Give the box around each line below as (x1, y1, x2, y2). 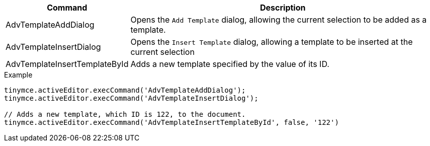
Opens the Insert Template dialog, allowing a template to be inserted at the (130, 37, 413, 47)
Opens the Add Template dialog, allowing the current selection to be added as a (130, 15, 427, 25)
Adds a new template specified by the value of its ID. (130, 59, 329, 69)
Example (4, 70, 33, 79)
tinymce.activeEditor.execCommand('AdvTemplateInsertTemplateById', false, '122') (4, 118, 339, 126)
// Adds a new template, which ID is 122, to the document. (4, 110, 246, 118)
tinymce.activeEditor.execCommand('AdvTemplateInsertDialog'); (4, 94, 259, 102)
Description (260, 3, 306, 13)
